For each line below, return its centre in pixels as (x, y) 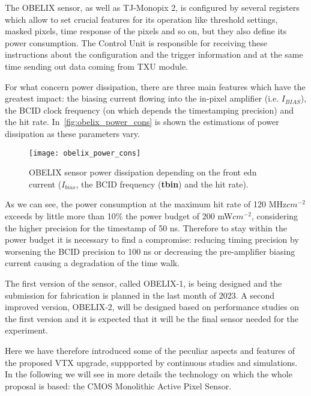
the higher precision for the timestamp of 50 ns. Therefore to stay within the (146, 227)
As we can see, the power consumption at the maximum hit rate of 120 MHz (146, 204)
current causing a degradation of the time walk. (92, 263)
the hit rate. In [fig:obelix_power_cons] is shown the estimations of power (142, 122)
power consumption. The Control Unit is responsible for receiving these (136, 42)
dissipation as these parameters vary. (72, 133)
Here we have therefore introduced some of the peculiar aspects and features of (150, 350)
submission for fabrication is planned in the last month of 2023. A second (140, 295)
